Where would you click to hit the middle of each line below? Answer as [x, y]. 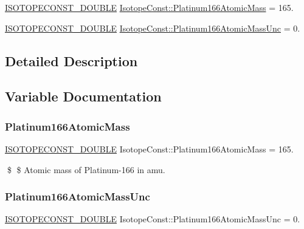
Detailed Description [71, 60]
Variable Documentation [83, 96]
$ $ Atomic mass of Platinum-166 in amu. [86, 169]
